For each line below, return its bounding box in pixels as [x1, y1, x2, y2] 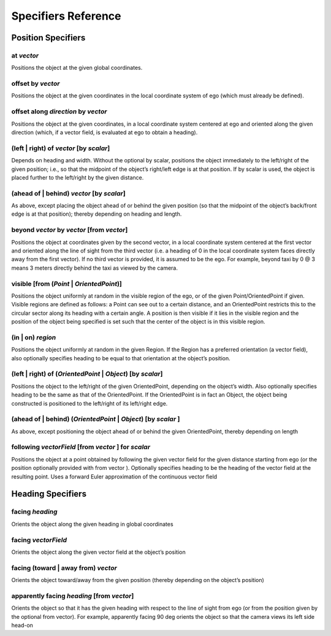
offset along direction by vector [11, 107, 107, 116]
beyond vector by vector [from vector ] [11, 225, 128, 234]
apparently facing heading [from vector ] [11, 591, 134, 600]
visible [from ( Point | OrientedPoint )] [11, 279, 123, 288]
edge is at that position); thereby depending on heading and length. [11, 210, 182, 218]
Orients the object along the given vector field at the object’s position [11, 548, 186, 556]
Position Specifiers [11, 32, 86, 43]
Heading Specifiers [11, 489, 87, 499]
